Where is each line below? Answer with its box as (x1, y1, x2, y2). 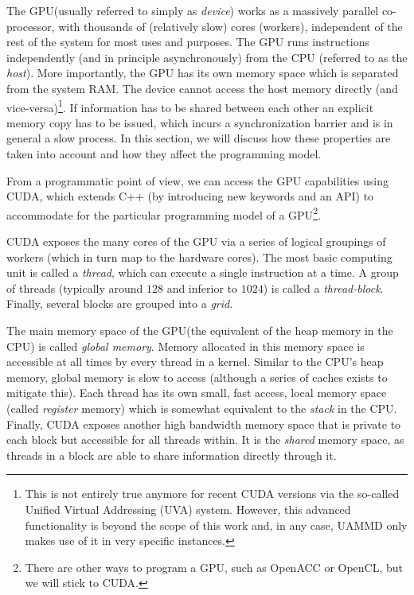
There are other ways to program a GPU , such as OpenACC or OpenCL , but (25, 558, 404, 575)
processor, (6, 17, 55, 34)
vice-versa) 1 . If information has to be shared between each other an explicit (6, 96, 374, 115)
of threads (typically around (6, 279, 143, 296)
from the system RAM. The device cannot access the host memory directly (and (6, 80, 398, 96)
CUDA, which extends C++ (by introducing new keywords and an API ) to (6, 188, 374, 204)
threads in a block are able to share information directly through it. (6, 446, 337, 463)
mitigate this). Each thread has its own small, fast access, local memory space (6, 384, 387, 401)
